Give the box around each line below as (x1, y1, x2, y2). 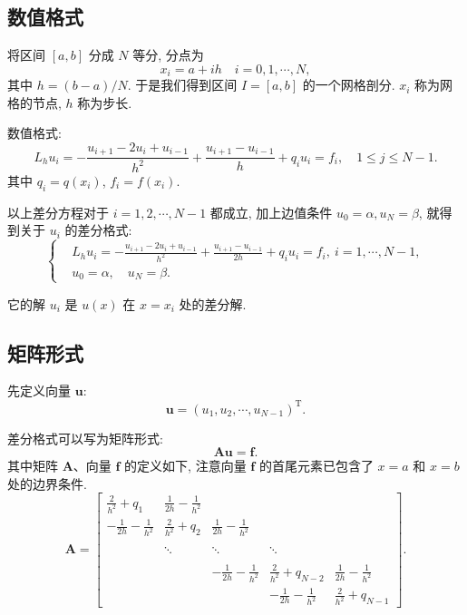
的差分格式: (64, 220, 132, 239)
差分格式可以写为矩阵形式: (7, 428, 163, 447)
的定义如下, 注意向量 (124, 456, 247, 475)
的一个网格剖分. (302, 75, 395, 94)
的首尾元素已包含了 (258, 456, 374, 475)
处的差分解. (179, 294, 247, 313)
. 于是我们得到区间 (127, 75, 238, 94)
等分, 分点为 (132, 45, 204, 64)
